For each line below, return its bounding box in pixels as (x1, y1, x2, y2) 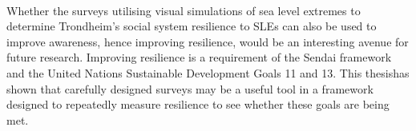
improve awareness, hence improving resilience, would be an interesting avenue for (6, 33, 409, 50)
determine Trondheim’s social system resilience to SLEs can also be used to (6, 18, 377, 34)
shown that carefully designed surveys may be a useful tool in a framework (6, 80, 374, 97)
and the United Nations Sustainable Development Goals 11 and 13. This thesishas (6, 64, 410, 81)
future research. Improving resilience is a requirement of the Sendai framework (6, 49, 392, 65)
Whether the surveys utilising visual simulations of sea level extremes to (6, 2, 361, 18)
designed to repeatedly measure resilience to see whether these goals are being (6, 96, 390, 113)
